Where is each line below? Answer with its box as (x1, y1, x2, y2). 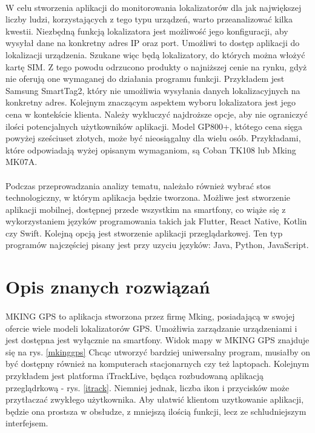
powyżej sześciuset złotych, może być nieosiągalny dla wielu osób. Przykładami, (5, 132, 301, 144)
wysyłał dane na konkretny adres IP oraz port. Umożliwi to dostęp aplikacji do (5, 36, 300, 49)
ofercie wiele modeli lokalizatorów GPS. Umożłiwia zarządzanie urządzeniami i (5, 321, 297, 334)
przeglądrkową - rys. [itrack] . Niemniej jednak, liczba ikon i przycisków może (5, 381, 290, 394)
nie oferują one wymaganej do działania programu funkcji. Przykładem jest (5, 72, 285, 85)
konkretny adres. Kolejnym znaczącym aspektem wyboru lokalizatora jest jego (5, 96, 296, 109)
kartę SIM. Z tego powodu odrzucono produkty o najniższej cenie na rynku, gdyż (5, 60, 307, 73)
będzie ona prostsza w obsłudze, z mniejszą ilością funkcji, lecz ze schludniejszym (5, 404, 307, 417)
